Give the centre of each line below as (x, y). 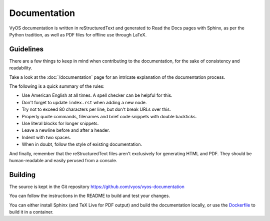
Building (22, 175)
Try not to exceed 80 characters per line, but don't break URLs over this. (96, 109)
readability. (21, 68)
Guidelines (26, 49)
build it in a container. (31, 212)
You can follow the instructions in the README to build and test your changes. (89, 196)
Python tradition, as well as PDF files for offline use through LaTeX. (78, 34)
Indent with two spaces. (46, 137)
